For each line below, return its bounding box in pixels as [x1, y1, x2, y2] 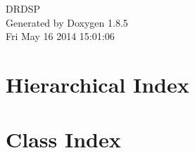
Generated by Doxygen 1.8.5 [6, 15, 128, 29]
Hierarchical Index [6, 69, 189, 98]
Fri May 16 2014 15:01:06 [6, 29, 115, 44]
